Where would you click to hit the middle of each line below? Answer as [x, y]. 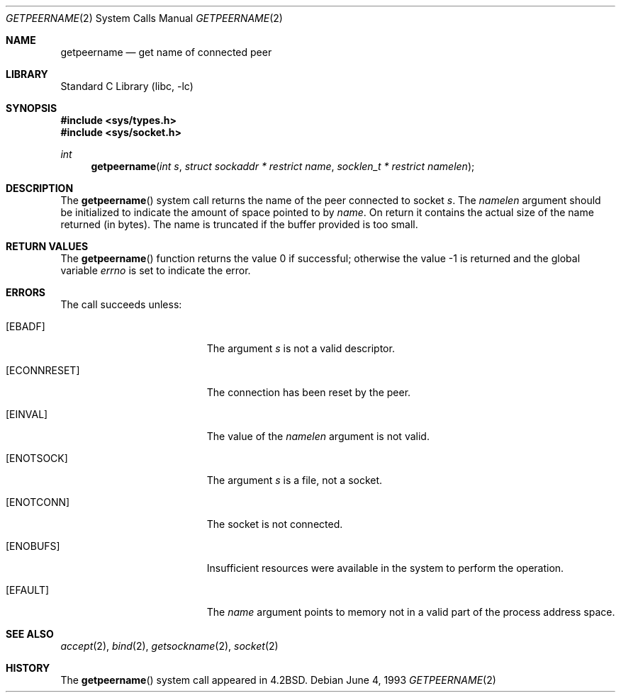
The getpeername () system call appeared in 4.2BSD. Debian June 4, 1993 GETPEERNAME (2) [278, 680]
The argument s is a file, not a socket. [295, 480]
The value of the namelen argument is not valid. [318, 436]
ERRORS [26, 292]
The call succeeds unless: [121, 304]
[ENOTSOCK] [37, 458]
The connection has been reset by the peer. [309, 392]
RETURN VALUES [47, 246]
